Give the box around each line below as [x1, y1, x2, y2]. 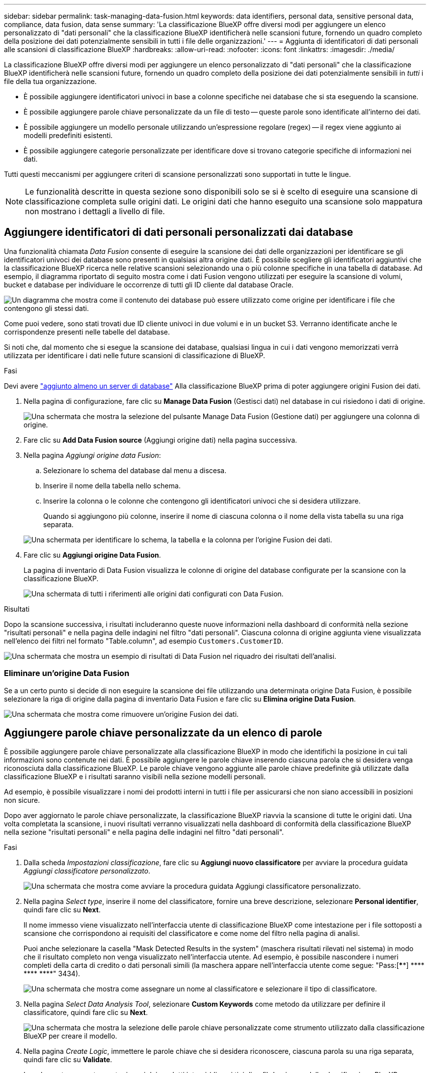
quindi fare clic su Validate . [24, 1055, 112, 1064]
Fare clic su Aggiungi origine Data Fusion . [24, 550, 161, 559]
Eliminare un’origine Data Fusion [4, 668, 130, 678]
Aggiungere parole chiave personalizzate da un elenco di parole [4, 727, 322, 739]
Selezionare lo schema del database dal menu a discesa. [43, 466, 227, 475]
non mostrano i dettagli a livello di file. [25, 206, 165, 216]
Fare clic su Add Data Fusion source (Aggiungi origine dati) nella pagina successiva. [24, 435, 297, 444]
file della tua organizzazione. [4, 77, 97, 85]
